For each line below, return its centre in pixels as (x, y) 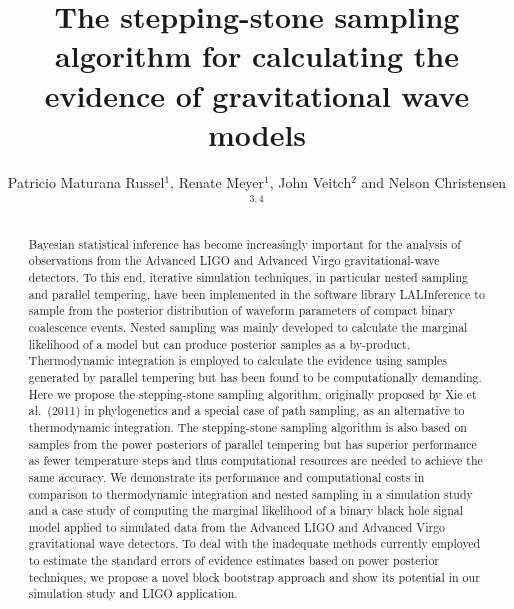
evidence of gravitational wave (257, 94)
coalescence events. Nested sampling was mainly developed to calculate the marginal (248, 326)
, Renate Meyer (217, 181)
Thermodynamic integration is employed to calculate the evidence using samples (237, 360)
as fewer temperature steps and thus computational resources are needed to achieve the (255, 460)
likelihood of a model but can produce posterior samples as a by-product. (219, 343)
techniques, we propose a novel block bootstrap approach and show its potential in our (254, 576)
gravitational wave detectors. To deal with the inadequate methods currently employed (254, 543)
